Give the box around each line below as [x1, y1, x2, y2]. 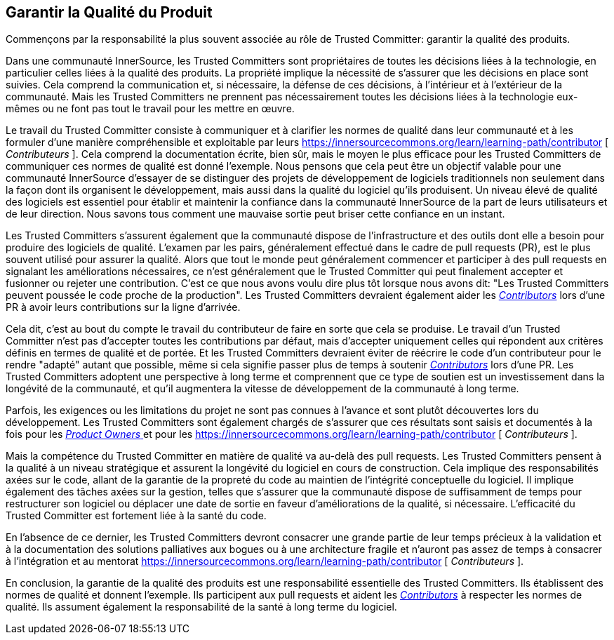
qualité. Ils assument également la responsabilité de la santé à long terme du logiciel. [6, 601, 397, 613]
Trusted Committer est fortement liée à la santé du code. [6, 509, 267, 522]
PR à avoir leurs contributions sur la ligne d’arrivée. [6, 301, 241, 314]
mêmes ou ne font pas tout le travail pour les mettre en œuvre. [6, 102, 295, 115]
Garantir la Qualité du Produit [6, 4, 213, 21]
